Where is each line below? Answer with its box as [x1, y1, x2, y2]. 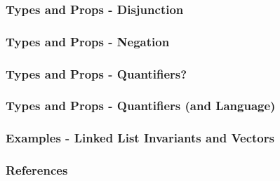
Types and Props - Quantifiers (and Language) [6, 97, 276, 114]
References [6, 161, 68, 179]
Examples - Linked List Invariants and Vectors [6, 129, 274, 147]
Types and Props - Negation [6, 32, 170, 50]
